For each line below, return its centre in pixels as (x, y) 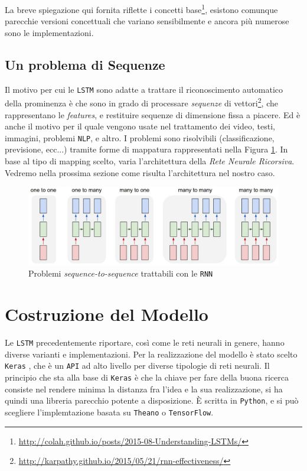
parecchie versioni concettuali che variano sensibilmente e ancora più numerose (147, 21)
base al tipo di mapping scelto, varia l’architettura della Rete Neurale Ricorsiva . (150, 160)
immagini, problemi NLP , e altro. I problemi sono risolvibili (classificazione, (140, 137)
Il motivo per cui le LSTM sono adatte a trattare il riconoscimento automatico (144, 89)
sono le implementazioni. (49, 32)
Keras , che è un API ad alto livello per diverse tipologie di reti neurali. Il (137, 366)
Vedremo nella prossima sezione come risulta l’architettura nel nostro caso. (140, 172)
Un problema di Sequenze (85, 64)
